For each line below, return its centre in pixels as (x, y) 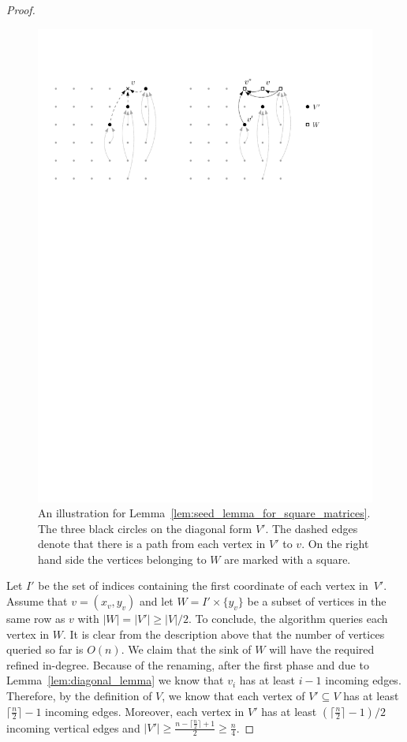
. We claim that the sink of (186, 649)
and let (157, 601)
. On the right (335, 544)
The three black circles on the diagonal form (145, 528)
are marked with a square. (288, 559)
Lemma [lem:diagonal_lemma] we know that (115, 680)
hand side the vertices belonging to (122, 559)
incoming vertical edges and (73, 727)
